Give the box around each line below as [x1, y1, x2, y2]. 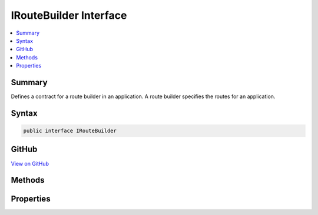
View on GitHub [11, 160, 49, 167]
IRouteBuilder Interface [11, 9, 127, 22]
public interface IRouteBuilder [23, 127, 117, 135]
